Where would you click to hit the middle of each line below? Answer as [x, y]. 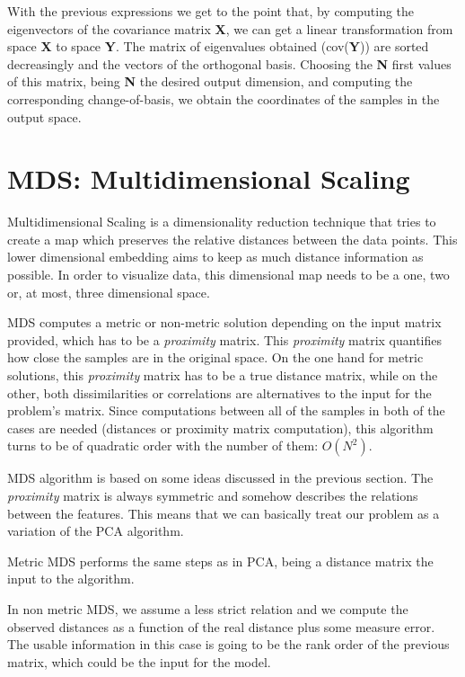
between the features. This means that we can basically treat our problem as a [224, 513]
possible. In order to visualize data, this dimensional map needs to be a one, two [228, 275]
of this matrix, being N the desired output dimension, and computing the [210, 81]
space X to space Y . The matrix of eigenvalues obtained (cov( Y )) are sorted [218, 46]
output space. [44, 116]
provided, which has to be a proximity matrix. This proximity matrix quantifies [225, 339]
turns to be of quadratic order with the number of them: [163, 445]
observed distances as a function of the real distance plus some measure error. [221, 626]
